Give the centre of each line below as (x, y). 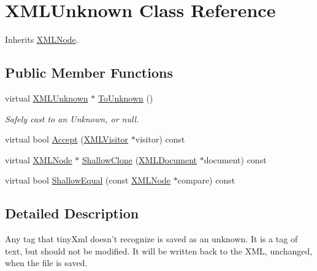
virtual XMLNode (39, 159)
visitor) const (160, 139)
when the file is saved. (46, 263)
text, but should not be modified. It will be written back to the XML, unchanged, (159, 251)
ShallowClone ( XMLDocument (139, 159)
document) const (235, 159)
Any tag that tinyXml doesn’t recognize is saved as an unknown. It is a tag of (151, 239)
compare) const (206, 180)
